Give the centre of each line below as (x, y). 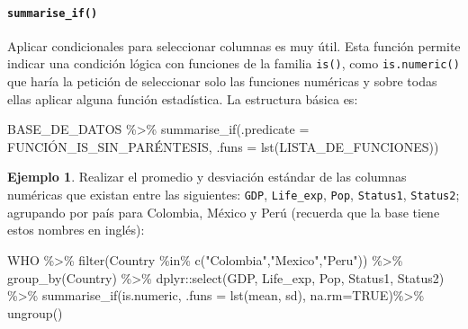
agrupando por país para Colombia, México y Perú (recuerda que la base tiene (224, 212)
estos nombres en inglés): (76, 230)
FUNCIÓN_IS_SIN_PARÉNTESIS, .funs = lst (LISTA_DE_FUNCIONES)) (223, 146)
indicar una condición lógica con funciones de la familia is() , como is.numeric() (234, 63)
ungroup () (35, 312)
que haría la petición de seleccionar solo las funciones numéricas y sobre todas (222, 81)
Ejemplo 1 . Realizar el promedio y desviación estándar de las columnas (207, 177)
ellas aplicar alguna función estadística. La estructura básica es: (183, 98)
